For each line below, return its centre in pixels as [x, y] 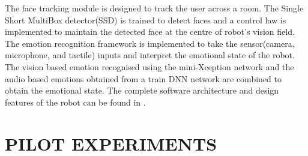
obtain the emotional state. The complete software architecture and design [142, 90]
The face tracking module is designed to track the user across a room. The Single [154, 8]
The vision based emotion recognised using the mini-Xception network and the [149, 66]
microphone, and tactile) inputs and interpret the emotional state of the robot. [150, 55]
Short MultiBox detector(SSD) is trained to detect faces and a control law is [146, 19]
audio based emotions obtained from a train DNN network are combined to [143, 78]
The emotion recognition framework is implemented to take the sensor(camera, [150, 43]
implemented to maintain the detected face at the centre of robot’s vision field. [150, 31]
